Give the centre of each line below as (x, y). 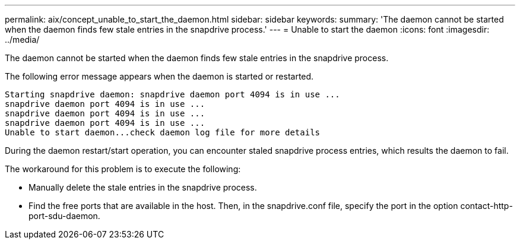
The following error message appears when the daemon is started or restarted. (159, 76)
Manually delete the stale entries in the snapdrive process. (143, 187)
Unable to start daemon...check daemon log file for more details (163, 132)
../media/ (22, 39)
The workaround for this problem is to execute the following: (123, 169)
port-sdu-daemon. (64, 216)
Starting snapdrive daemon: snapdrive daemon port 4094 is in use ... (172, 94)
